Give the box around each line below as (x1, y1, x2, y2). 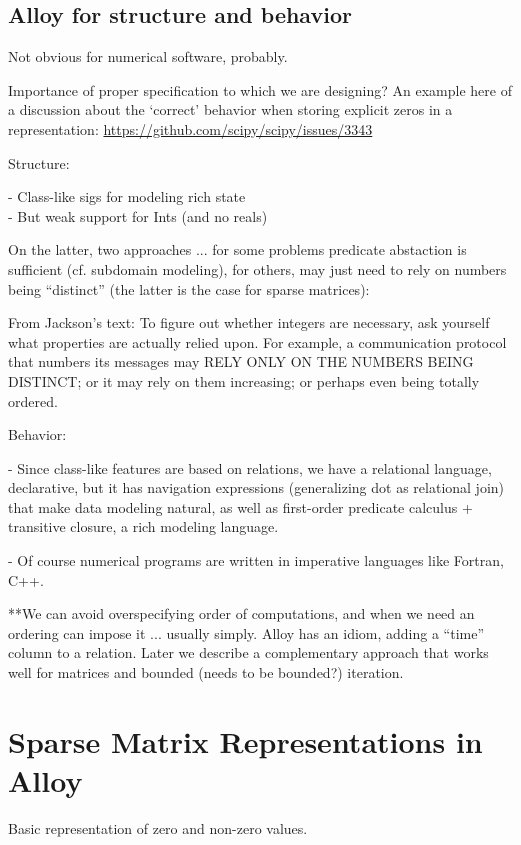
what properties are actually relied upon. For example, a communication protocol (8, 331, 507, 352)
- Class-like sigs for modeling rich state (8, 186, 246, 207)
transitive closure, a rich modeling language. (8, 516, 279, 537)
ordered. (8, 390, 58, 411)
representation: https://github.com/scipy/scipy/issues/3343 (8, 118, 373, 139)
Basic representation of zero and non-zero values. (8, 817, 308, 838)
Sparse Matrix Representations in (8, 720, 483, 761)
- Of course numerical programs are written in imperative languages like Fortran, (8, 550, 504, 571)
